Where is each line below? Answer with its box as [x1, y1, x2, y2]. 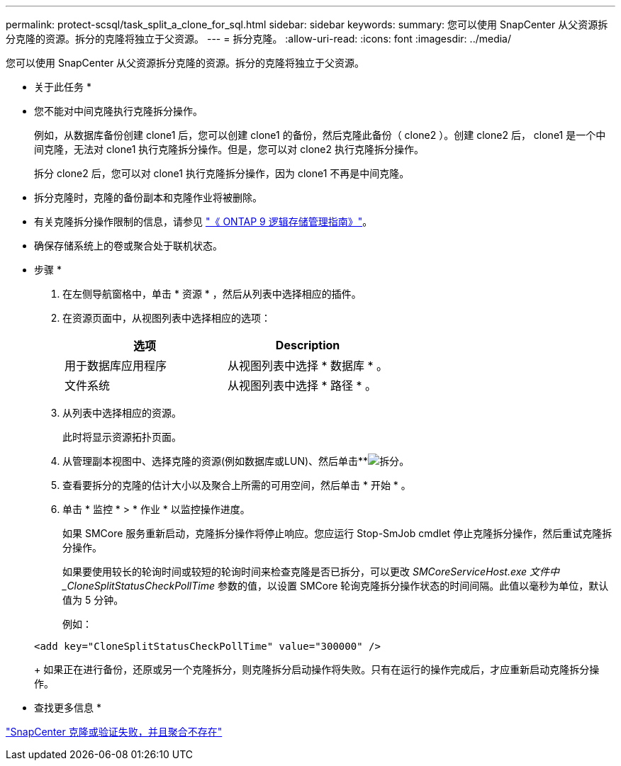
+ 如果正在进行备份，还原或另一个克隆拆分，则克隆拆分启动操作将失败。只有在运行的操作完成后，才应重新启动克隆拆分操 [34, 663, 600, 675]
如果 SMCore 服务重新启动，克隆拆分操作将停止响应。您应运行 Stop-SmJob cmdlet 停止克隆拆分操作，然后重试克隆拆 [62, 527, 612, 539]
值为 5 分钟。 [62, 594, 124, 606]
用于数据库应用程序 [65, 359, 167, 373]
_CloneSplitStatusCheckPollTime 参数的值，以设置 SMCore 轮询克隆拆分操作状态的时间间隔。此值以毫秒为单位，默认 [62, 580, 609, 592]
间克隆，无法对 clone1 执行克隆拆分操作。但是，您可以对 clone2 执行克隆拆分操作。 [34, 143, 424, 155]
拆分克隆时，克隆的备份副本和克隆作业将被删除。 [34, 191, 262, 203]
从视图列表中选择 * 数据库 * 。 [228, 359, 388, 373]
